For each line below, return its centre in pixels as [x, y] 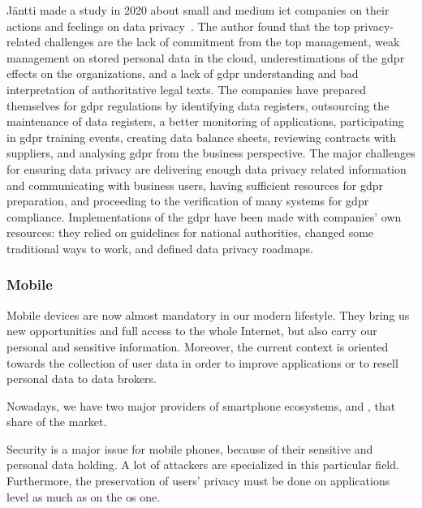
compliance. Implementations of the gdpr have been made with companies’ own [204, 216]
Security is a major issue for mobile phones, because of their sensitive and [190, 448]
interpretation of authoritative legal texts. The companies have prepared [186, 89]
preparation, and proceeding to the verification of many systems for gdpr [188, 201]
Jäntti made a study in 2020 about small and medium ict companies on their [198, 10]
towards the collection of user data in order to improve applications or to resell [202, 362]
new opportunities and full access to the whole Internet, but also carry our [192, 331]
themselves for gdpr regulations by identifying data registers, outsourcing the [198, 105]
